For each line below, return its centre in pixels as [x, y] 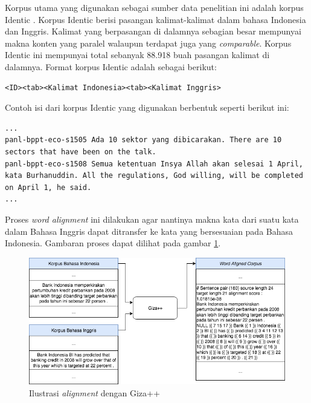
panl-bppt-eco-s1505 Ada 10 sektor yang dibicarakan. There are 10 [143, 140]
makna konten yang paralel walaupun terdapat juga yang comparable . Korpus [148, 43]
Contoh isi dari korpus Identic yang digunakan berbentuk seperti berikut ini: [147, 107]
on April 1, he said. [48, 187]
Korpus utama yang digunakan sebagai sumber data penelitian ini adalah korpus [154, 7]
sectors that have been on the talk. [81, 152]
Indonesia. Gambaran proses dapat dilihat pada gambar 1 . [113, 243]
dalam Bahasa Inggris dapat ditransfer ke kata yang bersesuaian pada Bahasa [149, 231]
